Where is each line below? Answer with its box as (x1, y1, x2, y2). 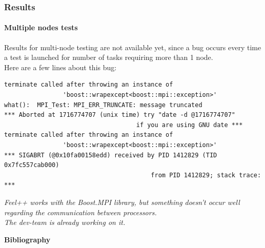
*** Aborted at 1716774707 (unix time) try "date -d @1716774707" (4, 111, 236, 119)
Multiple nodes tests (4, 22, 78, 33)
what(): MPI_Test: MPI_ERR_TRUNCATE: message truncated (4, 101, 202, 109)
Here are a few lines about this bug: (4, 61, 117, 72)
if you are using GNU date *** (136, 121, 243, 129)
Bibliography (4, 234, 51, 244)
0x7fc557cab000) (4, 161, 59, 169)
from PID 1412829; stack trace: (151, 171, 261, 179)
